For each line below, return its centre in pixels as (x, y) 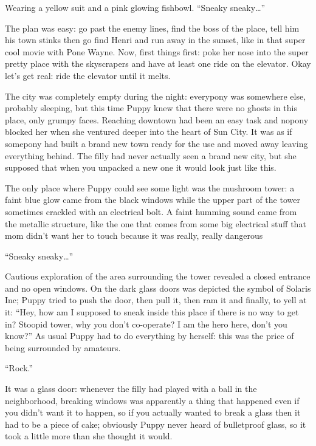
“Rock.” (19, 368)
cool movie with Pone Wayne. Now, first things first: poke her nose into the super (157, 51)
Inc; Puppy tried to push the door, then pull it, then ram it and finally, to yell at (156, 300)
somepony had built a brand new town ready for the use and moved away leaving (156, 143)
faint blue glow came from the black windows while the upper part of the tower (153, 200)
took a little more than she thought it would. (89, 436)
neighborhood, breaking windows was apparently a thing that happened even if (152, 400)
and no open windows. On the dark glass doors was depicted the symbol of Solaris (158, 288)
